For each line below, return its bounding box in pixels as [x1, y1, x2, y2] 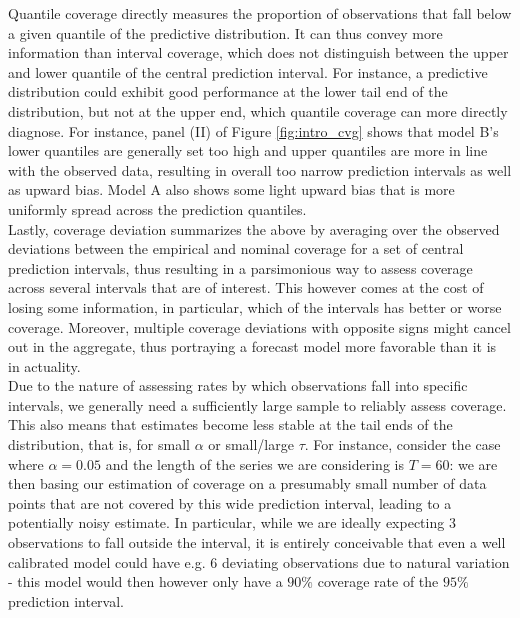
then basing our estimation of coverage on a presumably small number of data [8, 473, 487, 494]
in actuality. [8, 355, 81, 376]
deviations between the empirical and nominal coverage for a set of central [8, 238, 464, 259]
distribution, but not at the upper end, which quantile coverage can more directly [8, 100, 508, 121]
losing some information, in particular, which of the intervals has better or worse [8, 296, 502, 317]
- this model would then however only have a [8, 571, 283, 592]
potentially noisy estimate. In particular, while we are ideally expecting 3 [8, 512, 456, 533]
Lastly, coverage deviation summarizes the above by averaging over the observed [8, 218, 500, 239]
